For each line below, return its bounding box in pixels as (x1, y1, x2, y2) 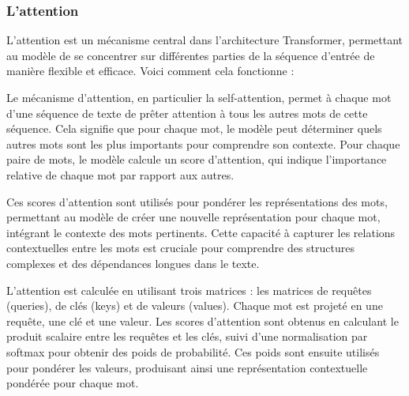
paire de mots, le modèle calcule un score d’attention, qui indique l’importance (6, 151, 387, 168)
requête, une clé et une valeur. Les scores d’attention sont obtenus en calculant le (6, 312, 399, 329)
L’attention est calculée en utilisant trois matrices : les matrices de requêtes (6, 281, 372, 298)
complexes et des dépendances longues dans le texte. (6, 255, 260, 271)
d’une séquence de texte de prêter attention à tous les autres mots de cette (6, 104, 368, 121)
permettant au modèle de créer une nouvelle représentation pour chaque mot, (6, 209, 381, 225)
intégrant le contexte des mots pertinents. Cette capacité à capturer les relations (6, 224, 396, 240)
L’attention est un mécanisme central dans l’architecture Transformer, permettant (6, 32, 403, 48)
